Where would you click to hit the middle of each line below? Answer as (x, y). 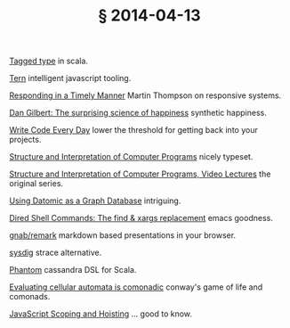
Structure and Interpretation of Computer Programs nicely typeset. (131, 157)
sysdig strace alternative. (56, 253)
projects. (25, 140)
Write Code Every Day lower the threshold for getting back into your (133, 130)
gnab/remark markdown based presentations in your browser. (123, 235)
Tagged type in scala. (49, 61)
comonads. (30, 297)
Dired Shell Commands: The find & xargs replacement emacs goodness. (141, 218)
